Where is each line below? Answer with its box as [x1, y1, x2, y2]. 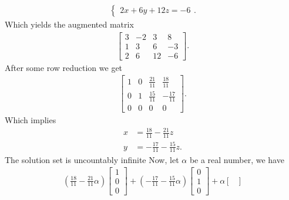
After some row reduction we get [5, 61, 123, 73]
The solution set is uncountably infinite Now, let [5, 153, 179, 165]
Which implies [5, 114, 56, 126]
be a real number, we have [189, 153, 284, 165]
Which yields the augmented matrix [5, 18, 134, 30]
